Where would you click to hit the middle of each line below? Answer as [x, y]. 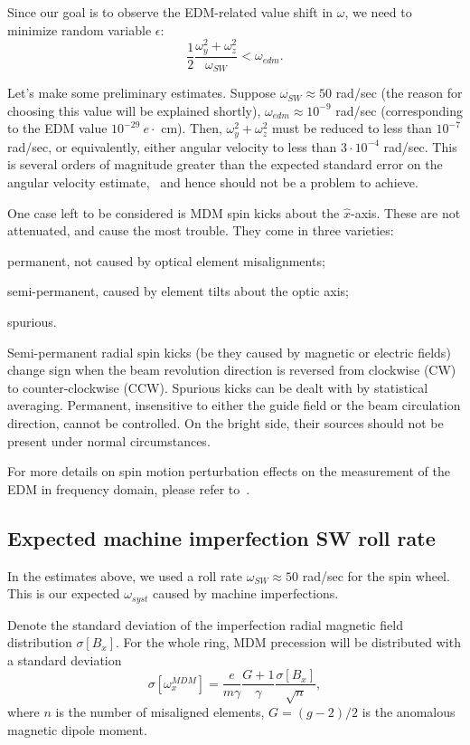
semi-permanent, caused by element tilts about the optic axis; [178, 291]
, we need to [378, 12]
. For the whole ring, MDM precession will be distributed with [288, 642]
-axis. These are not [406, 212]
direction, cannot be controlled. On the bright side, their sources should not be [226, 422]
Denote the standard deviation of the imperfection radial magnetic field [205, 624]
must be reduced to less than [352, 128]
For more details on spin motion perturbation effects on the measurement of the [229, 471]
